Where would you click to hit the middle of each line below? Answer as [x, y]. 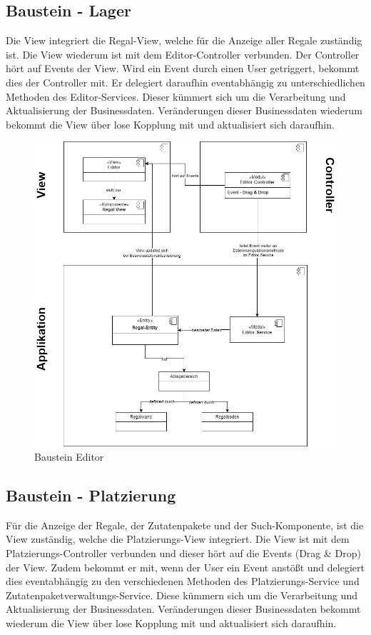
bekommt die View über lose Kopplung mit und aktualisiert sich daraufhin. [170, 124]
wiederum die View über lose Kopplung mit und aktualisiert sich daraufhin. [171, 622]
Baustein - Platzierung [91, 495]
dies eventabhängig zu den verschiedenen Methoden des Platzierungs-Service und [183, 581]
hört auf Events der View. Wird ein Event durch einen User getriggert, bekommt [183, 68]
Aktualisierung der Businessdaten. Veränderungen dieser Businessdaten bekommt [183, 609]
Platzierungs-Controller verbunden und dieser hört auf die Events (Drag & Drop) [183, 552]
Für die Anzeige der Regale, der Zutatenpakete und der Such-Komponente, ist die [185, 525]
